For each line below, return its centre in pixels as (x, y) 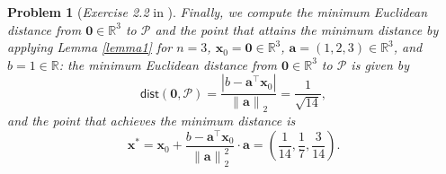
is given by (380, 64)
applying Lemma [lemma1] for (90, 47)
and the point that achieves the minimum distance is (152, 121)
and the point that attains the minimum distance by (297, 29)
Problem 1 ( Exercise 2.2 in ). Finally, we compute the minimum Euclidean (218, 12)
